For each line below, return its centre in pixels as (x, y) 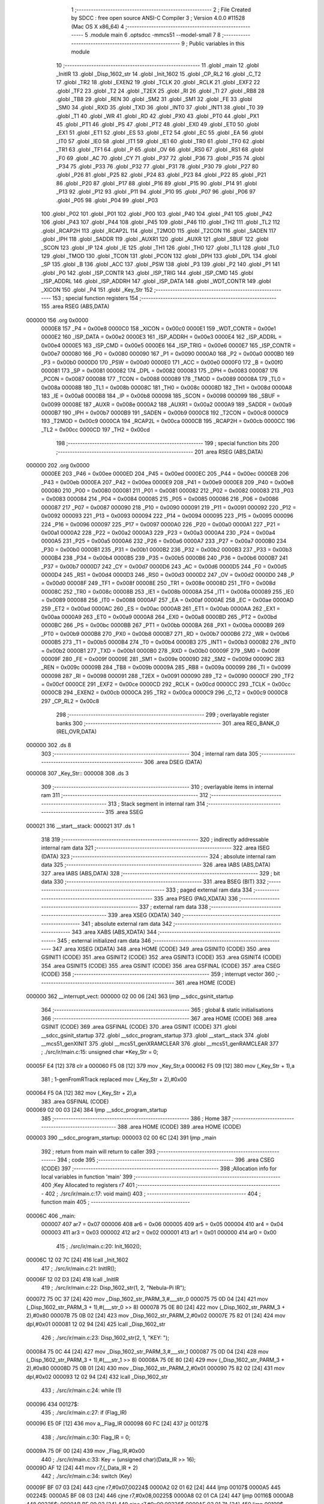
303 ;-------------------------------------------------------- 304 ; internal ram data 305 (150, 754)
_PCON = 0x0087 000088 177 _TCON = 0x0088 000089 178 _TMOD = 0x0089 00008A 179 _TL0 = (163, 379)
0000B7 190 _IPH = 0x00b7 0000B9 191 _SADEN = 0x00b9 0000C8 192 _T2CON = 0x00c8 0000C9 (165, 413)
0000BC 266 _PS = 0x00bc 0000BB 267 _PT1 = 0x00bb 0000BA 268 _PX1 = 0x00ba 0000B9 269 (163, 625)
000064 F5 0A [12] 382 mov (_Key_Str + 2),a (81, 1093)
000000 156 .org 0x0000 (57, 320)
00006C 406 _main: (51, 1216)
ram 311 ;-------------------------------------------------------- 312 (124, 795)
